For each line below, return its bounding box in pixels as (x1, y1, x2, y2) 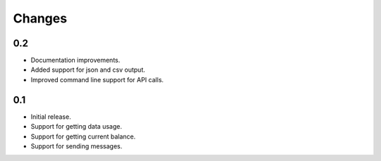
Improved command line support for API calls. (30, 75, 164, 84)
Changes (13, 11, 67, 26)
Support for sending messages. (30, 141, 123, 150)
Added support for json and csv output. (30, 65, 145, 74)
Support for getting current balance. (30, 132, 136, 141)
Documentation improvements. (30, 56, 121, 65)
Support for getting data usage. (30, 122, 123, 131)
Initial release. (30, 112, 71, 121)
